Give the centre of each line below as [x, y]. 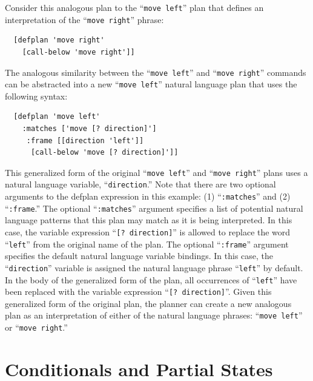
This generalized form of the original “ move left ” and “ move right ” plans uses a [156, 172]
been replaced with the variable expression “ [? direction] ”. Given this [138, 292]
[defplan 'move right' [59, 40]
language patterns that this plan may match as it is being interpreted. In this [149, 220]
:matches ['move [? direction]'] [89, 129]
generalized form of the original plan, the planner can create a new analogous [148, 303]
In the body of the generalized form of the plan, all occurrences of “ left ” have [151, 279]
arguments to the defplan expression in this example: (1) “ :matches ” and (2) [148, 196]
